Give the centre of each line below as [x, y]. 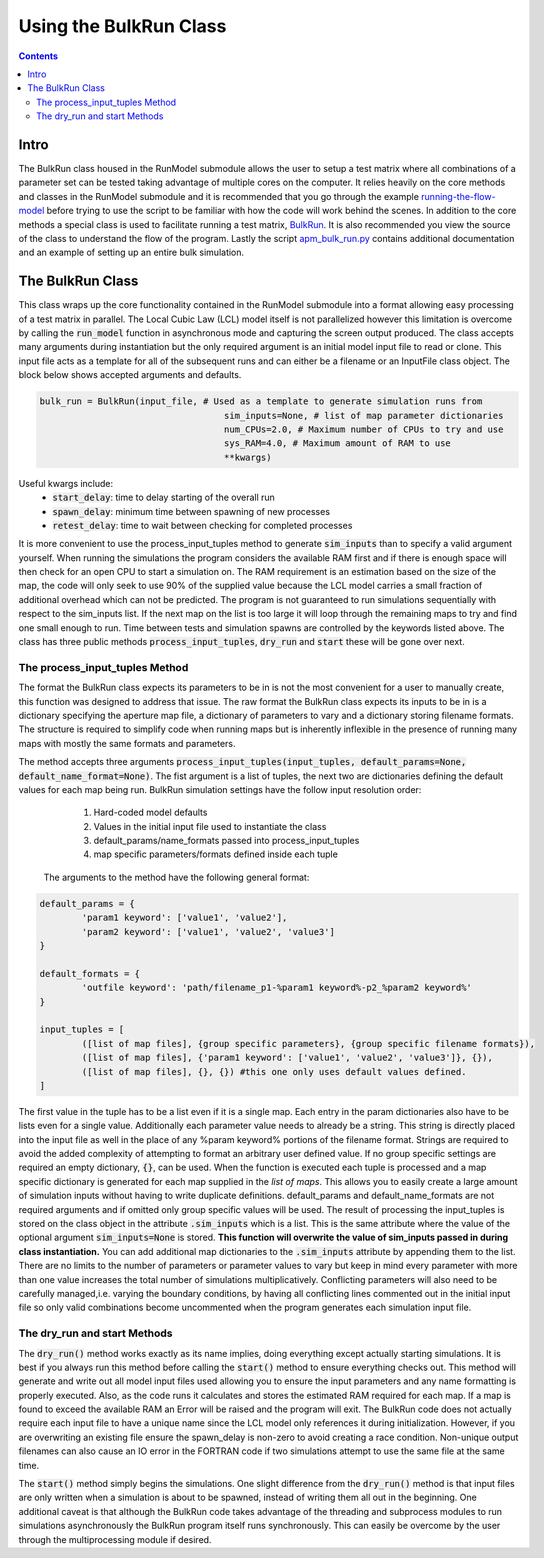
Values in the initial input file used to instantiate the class [210, 826]
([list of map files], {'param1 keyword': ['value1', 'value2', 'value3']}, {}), [287, 1058]
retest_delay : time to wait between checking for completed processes [202, 525]
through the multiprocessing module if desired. [115, 1539]
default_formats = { [89, 973]
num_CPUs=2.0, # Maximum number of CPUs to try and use [363, 429]
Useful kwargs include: [66, 483]
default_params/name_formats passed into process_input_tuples [226, 841]
